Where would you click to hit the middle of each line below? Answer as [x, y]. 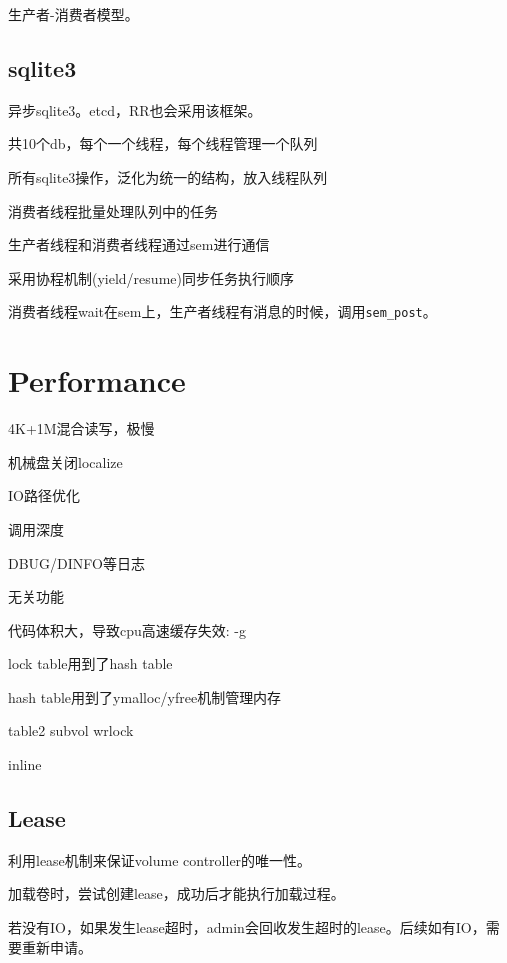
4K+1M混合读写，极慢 [81, 428]
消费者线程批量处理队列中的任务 [113, 210]
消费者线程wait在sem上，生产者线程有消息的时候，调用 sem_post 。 [222, 311]
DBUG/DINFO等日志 [76, 562]
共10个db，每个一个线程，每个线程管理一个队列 [163, 143]
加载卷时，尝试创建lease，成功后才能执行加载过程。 [176, 893]
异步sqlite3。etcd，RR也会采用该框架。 [135, 109]
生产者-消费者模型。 [73, 14]
